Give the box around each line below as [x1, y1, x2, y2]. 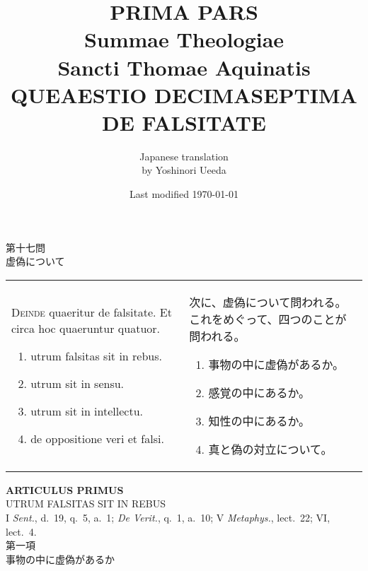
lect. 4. [6, 524, 37, 538]
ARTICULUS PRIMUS [6, 482, 124, 497]
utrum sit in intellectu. [30, 402, 144, 419]
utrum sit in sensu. [30, 375, 125, 392]
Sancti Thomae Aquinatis [57, 52, 311, 81]
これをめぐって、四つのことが [189, 310, 347, 327]
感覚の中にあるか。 [208, 384, 311, 401]
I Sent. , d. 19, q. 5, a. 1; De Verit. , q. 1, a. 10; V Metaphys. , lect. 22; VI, [6, 510, 330, 525]
